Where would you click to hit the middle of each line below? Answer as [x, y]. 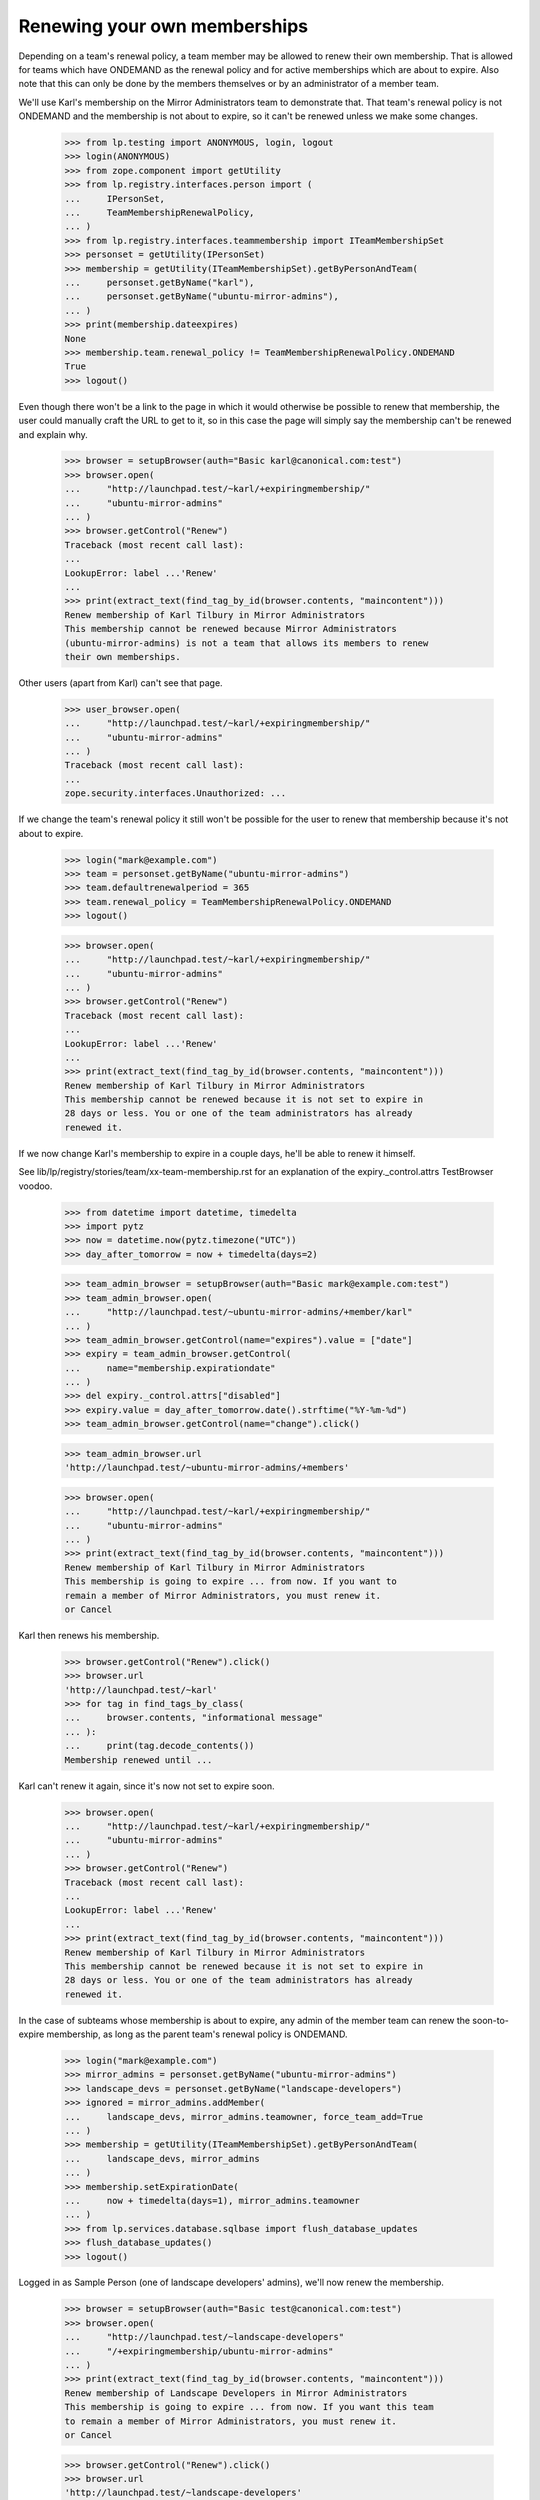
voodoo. [35, 1186]
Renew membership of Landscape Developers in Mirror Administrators [236, 2393]
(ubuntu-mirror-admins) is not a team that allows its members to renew [246, 643]
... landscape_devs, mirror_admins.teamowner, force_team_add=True [244, 2116]
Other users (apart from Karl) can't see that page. [121, 682]
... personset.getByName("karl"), [159, 282]
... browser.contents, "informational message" [194, 1718]
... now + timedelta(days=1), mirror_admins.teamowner [212, 2200]
